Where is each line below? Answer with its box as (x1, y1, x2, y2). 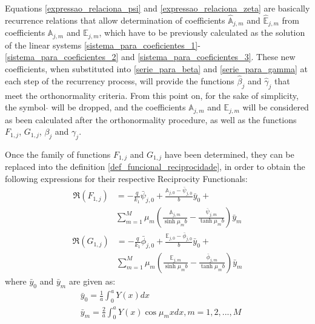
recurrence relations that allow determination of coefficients (5, 13, 225, 26)
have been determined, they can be (164, 147, 294, 160)
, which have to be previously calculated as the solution (99, 26, 305, 39)
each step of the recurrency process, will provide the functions (5, 74, 234, 87)
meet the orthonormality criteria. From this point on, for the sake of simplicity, (5, 89, 299, 101)
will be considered (242, 101, 309, 113)
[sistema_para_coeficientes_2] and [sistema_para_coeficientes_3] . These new (5, 50, 296, 63)
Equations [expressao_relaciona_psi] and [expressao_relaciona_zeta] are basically (5, 2, 310, 14)
